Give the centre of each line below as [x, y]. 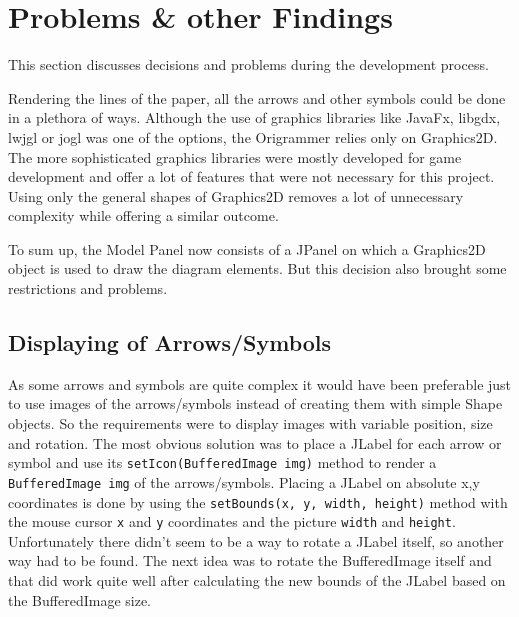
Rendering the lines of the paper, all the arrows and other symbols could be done [257, 97]
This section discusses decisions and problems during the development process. [248, 64]
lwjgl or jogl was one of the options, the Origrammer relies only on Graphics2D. [253, 136]
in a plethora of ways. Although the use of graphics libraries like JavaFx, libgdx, [254, 117]
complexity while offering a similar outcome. [143, 215]
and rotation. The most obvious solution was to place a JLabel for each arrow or [255, 442]
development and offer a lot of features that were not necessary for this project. [251, 176]
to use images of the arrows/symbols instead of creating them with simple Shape [255, 403]
